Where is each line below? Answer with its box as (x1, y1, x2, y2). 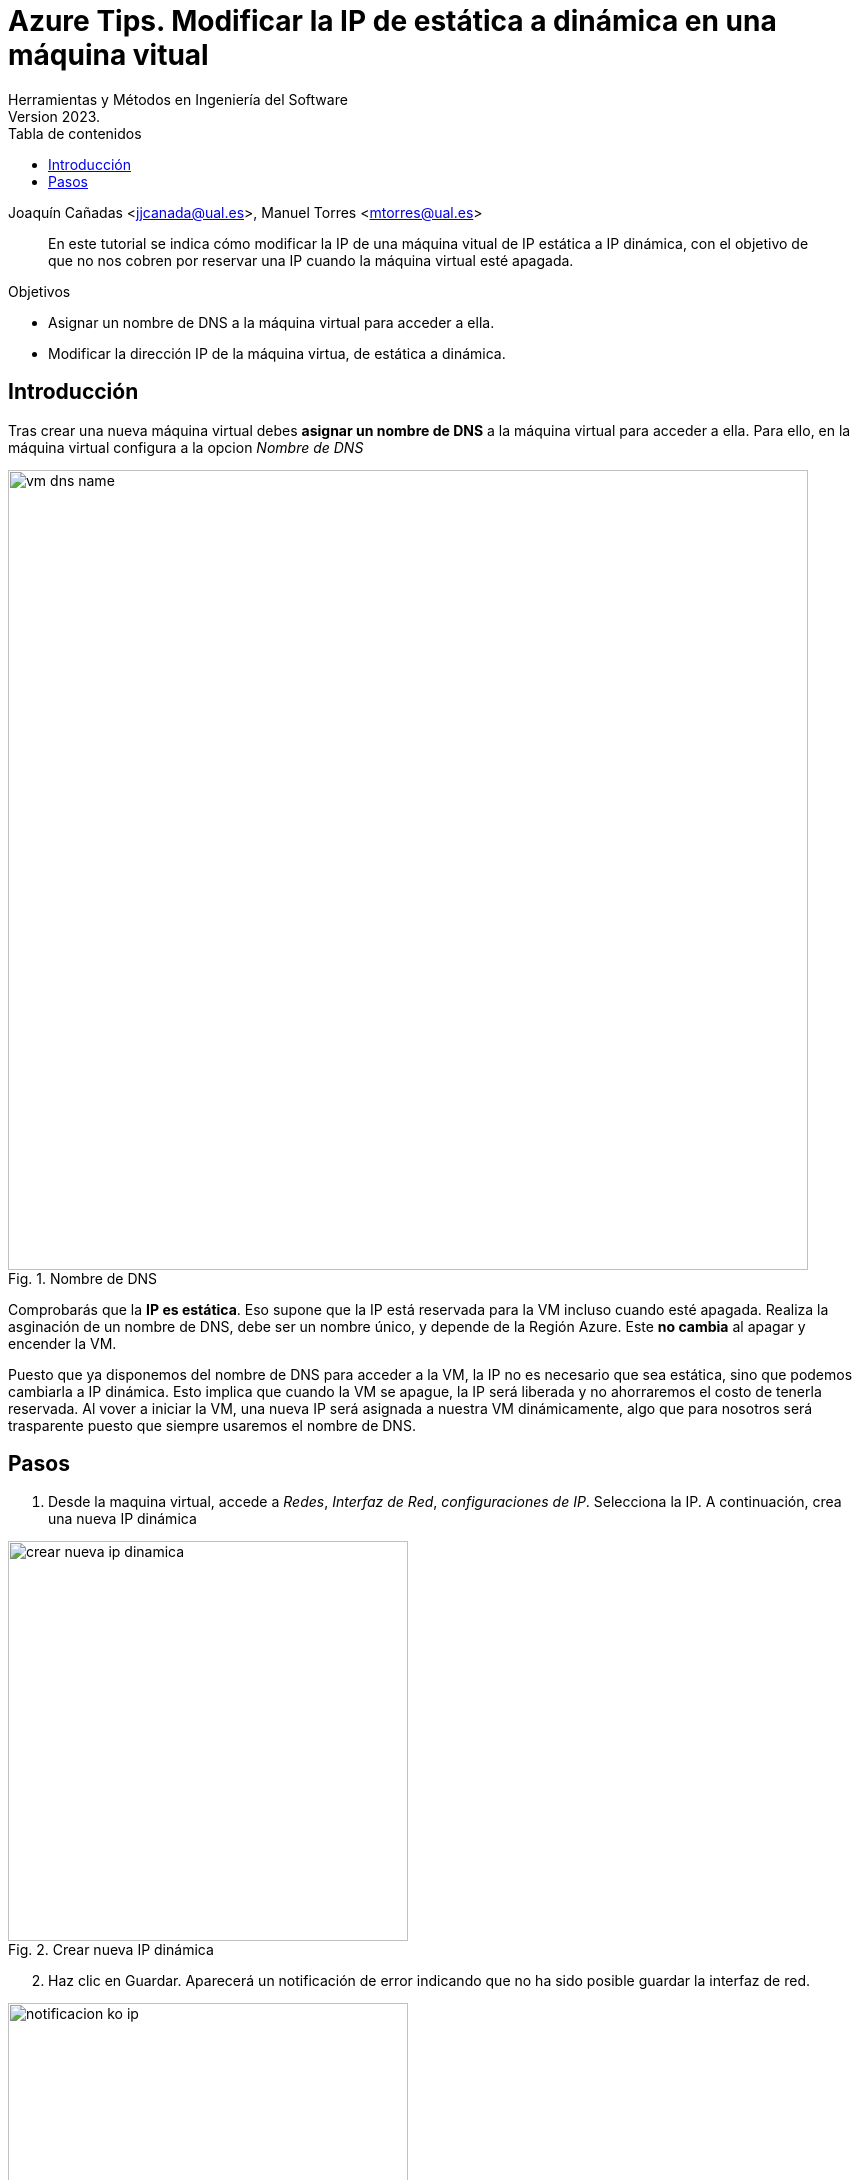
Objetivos (8, 282, 71, 300)
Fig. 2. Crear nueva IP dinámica (8, 1941, 214, 1959)
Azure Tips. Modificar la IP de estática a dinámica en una (8, 4, 777, 38)
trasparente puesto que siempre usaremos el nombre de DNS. (8, 1416, 416, 1434)
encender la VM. (8, 1334, 117, 1352)
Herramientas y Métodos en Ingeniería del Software (8, 90, 348, 108)
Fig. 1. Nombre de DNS (8, 1269, 158, 1287)
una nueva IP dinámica (48, 1510, 197, 1528)
